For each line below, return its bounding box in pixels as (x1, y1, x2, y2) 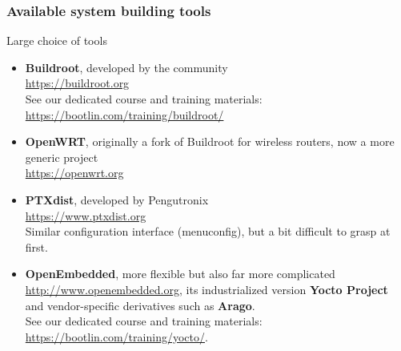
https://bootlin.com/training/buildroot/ (25, 106, 224, 123)
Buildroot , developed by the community (25, 58, 228, 75)
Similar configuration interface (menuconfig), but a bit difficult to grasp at (25, 223, 391, 240)
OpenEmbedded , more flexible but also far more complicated (25, 265, 335, 282)
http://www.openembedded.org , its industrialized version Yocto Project (25, 280, 388, 297)
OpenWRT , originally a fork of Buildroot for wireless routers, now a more (25, 133, 395, 150)
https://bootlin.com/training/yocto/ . (25, 328, 208, 345)
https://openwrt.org (25, 164, 124, 181)
